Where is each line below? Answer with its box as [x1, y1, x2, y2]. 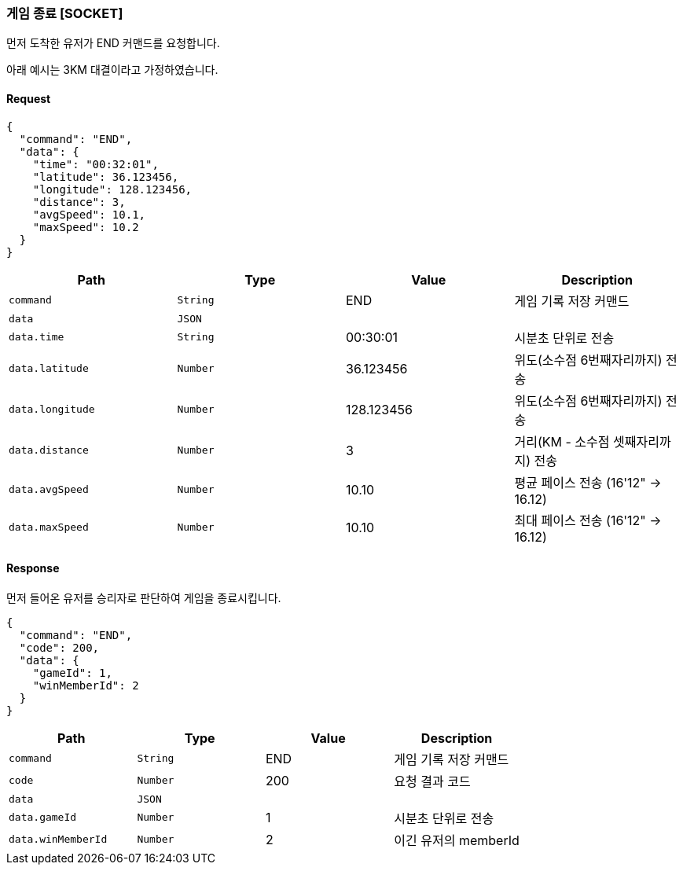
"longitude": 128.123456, [32, 182, 193, 196]
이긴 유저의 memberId [394, 832, 520, 848]
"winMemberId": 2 [32, 678, 139, 692]
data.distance [9, 444, 89, 457]
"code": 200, [19, 641, 100, 654]
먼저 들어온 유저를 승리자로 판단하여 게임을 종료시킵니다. [6, 590, 281, 605]
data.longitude [9, 403, 95, 416]
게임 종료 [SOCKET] [6, 6, 123, 21]
